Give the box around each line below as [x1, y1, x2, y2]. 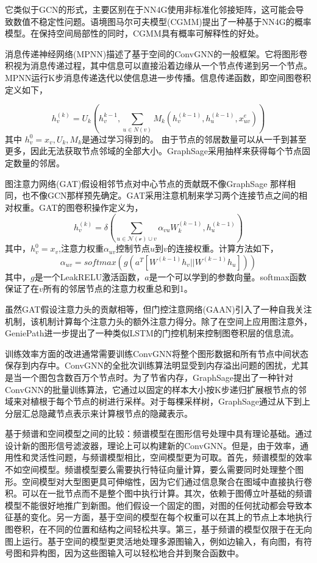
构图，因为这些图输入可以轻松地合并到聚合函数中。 [38, 547, 244, 559]
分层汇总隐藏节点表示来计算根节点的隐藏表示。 [5, 406, 193, 419]
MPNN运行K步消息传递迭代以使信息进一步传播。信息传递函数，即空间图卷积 [5, 71, 312, 83]
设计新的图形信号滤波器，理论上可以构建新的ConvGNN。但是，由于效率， [5, 439, 300, 451]
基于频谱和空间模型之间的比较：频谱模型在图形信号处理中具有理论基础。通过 [5, 427, 312, 440]
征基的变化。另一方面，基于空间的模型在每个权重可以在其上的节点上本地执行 [5, 511, 312, 523]
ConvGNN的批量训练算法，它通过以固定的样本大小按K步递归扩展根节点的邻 [5, 383, 307, 395]
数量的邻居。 [13, 157, 65, 169]
